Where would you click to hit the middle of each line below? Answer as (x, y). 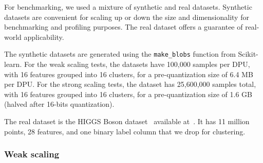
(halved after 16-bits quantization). (59, 104)
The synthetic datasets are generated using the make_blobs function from (120, 54)
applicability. (44, 37)
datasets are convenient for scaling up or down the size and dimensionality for (127, 17)
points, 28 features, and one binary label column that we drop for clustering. (125, 131)
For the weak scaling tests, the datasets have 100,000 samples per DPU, (137, 64)
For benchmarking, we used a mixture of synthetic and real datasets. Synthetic (128, 7)
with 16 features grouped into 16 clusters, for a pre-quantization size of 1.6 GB (128, 94)
